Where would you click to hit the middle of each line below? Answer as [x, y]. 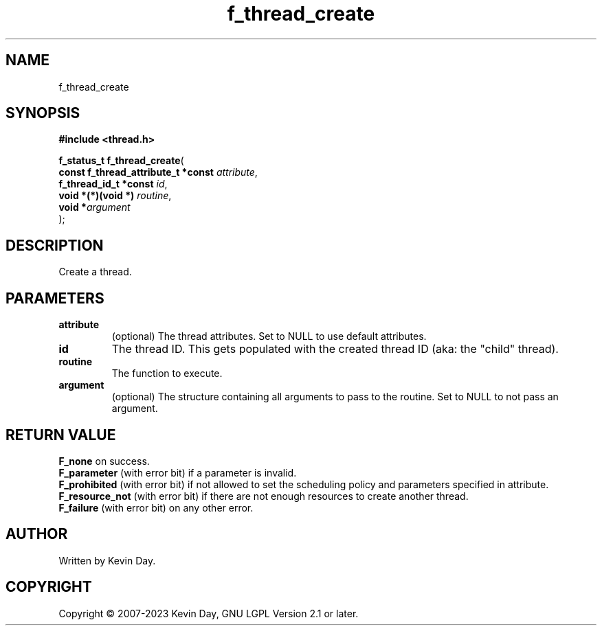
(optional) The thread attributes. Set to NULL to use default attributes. [269, 336]
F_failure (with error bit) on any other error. [156, 507]
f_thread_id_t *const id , [113, 184]
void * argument [94, 207]
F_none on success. [104, 461]
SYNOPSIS [43, 113]
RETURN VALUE [61, 435]
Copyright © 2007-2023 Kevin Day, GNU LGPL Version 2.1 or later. [209, 613]
